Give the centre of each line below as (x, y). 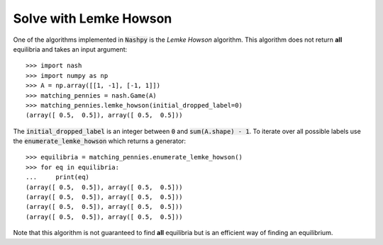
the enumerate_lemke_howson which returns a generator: (100, 141)
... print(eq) (58, 177)
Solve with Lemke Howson (93, 18)
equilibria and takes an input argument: (70, 49)
